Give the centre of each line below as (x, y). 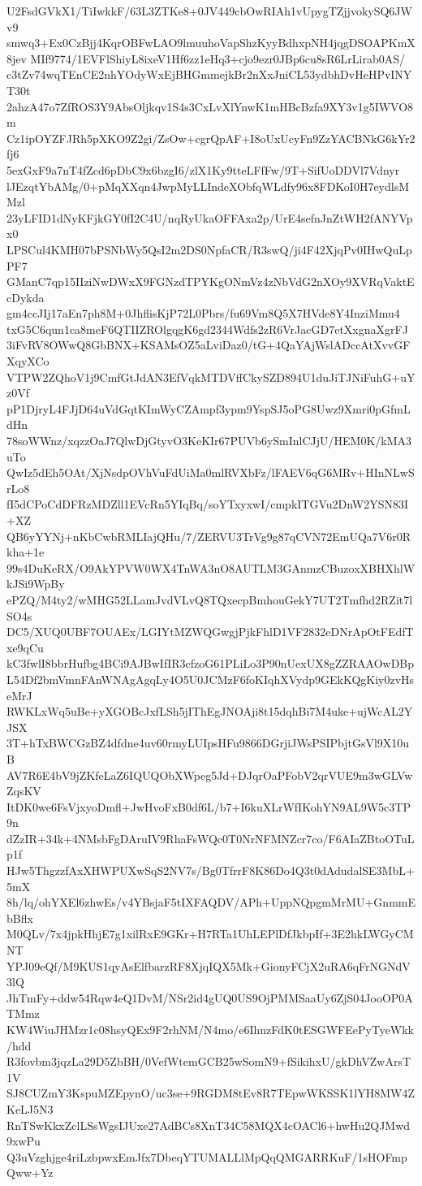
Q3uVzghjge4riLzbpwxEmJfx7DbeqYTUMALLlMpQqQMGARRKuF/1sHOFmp (207, 1156)
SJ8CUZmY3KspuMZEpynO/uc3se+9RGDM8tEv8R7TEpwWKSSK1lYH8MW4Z (211, 1093)
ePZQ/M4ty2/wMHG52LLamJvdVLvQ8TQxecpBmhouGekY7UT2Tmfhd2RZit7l (210, 599)
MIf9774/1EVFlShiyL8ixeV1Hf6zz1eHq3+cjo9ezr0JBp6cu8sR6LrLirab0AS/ (218, 58)
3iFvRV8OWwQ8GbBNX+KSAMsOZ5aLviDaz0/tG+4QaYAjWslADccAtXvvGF (209, 345)
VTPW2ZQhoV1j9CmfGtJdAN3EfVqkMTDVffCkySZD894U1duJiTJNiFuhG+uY (211, 377)
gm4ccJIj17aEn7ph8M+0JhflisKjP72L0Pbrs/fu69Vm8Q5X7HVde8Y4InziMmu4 (203, 313)
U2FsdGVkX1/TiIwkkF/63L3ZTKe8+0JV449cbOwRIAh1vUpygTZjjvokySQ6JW (209, 11)
